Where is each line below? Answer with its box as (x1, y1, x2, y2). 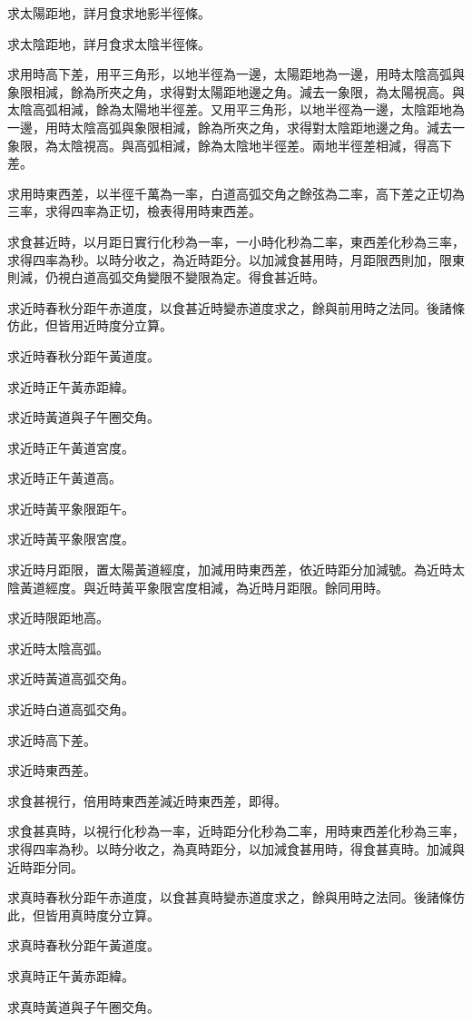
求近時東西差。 (7, 761, 96, 780)
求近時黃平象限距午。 (7, 498, 134, 517)
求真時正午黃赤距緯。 (7, 966, 134, 985)
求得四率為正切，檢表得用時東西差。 (44, 201, 261, 221)
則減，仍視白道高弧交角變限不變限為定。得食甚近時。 (7, 268, 325, 287)
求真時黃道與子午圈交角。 (7, 997, 160, 1016)
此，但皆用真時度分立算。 (7, 905, 160, 924)
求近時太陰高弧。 (7, 638, 109, 657)
